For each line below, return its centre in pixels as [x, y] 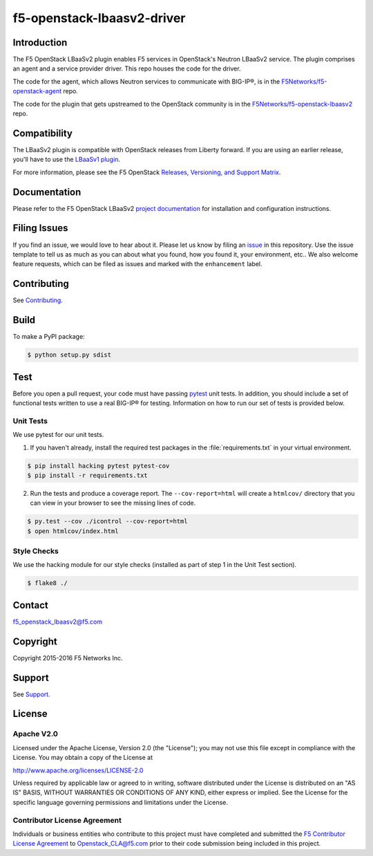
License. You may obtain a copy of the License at [83, 758]
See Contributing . [38, 300]
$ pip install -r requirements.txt [87, 475]
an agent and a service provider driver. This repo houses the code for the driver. [127, 68]
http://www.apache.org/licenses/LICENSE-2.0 [78, 770]
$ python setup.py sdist [69, 355]
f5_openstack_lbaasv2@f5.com [58, 622]
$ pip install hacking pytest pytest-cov [98, 466]
